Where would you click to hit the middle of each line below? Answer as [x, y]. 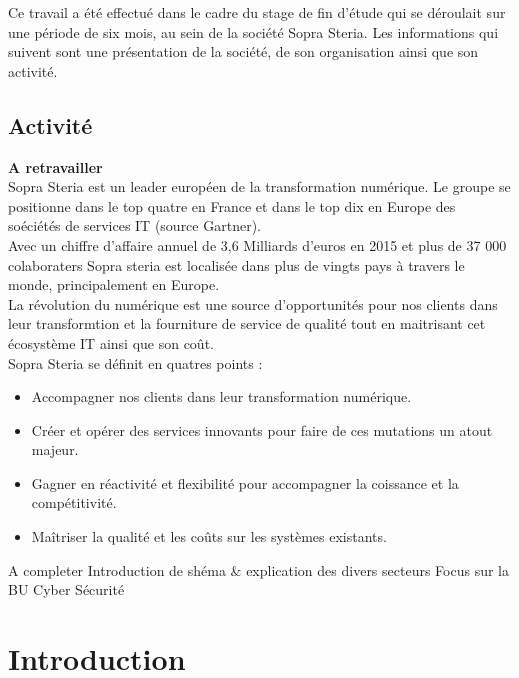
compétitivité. [74, 502]
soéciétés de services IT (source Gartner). [134, 225]
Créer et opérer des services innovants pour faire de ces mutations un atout [262, 429]
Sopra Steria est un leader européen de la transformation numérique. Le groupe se [259, 186]
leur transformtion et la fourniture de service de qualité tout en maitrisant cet [247, 323]
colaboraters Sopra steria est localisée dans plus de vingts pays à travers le [236, 264]
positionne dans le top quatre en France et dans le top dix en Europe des [232, 205]
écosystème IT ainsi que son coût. [111, 342]
